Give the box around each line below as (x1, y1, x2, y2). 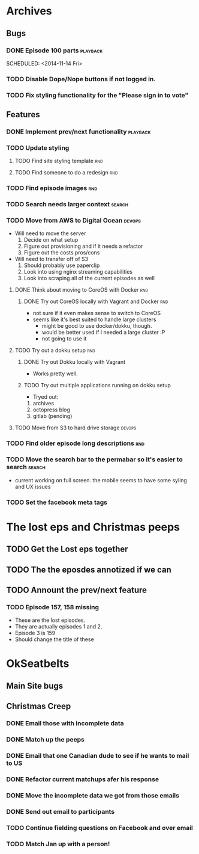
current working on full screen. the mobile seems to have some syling (14, 476, 188, 484)
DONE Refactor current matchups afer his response (6, 775, 159, 783)
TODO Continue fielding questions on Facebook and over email (6, 823, 193, 832)
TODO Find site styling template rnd (14, 158, 103, 165)
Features (6, 109, 40, 120)
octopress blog (32, 406, 71, 413)
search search (6, 463, 46, 472)
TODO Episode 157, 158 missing (6, 603, 99, 611)
